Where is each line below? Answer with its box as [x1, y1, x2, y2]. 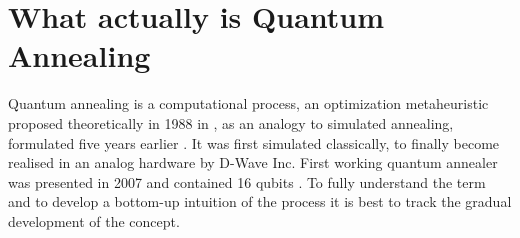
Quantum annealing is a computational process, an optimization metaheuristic [8, 93, 489, 114]
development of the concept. [8, 210, 180, 231]
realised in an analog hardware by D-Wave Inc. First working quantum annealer [8, 152, 498, 173]
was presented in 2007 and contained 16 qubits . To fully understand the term [8, 171, 486, 192]
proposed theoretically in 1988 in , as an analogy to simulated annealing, [8, 112, 454, 133]
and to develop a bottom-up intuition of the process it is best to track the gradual [8, 191, 512, 212]
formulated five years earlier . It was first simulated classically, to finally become [8, 132, 500, 153]
